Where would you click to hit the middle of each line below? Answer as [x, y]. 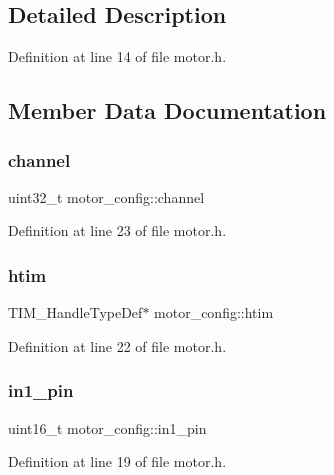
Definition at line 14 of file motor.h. [117, 56]
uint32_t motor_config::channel [106, 196]
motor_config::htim [214, 312]
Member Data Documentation [167, 110]
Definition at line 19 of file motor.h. [117, 461]
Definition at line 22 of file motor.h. [117, 345]
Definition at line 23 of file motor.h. [117, 230]
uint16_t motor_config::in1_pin [107, 427]
